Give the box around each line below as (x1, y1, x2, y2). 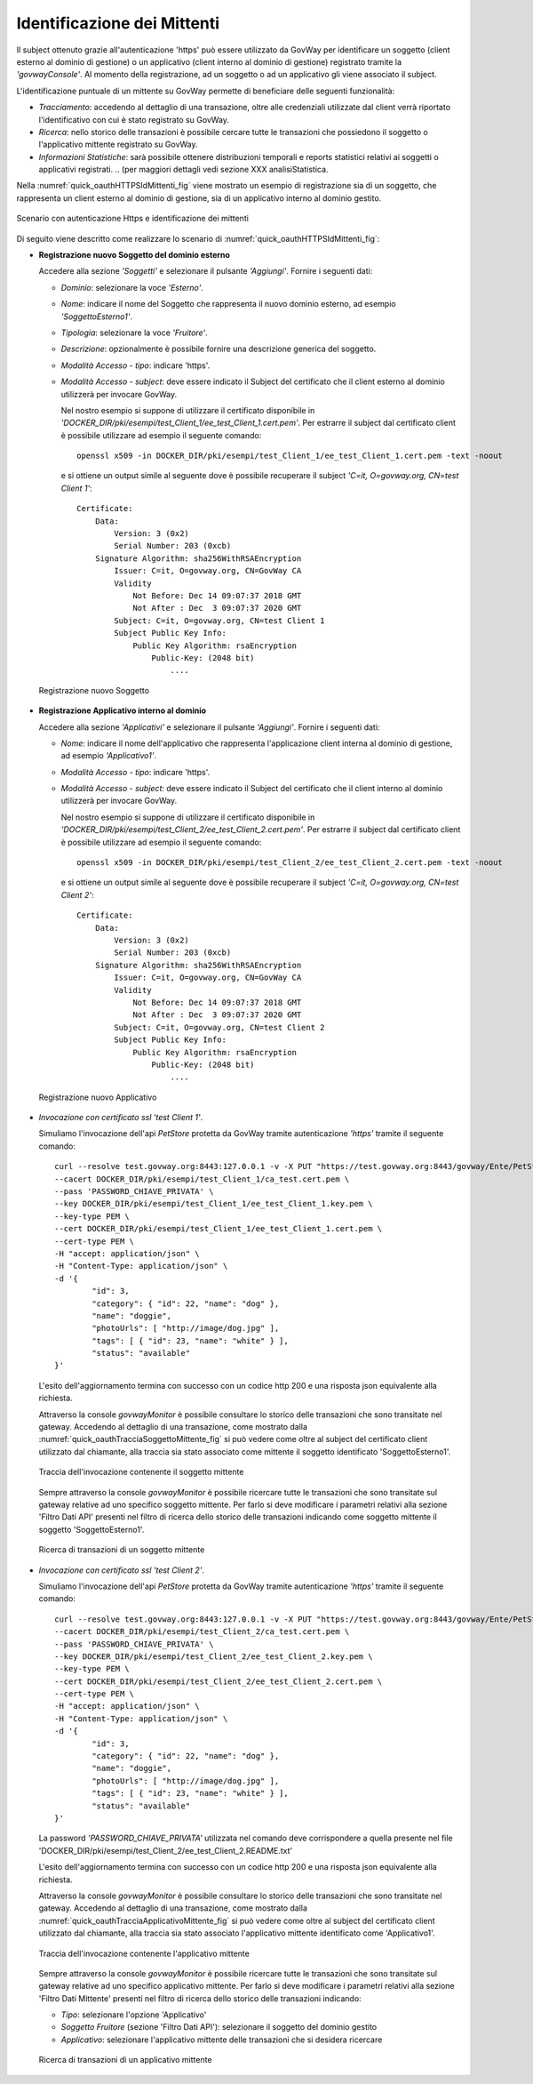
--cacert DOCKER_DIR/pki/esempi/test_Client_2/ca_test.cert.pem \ (54, 1627, 350, 1637)
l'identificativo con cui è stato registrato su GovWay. (38, 114, 230, 124)
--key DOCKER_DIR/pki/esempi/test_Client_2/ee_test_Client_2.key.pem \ (54, 1651, 373, 1662)
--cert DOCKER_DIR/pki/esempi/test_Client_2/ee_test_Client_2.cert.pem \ (54, 1676, 383, 1687)
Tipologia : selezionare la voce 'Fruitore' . (60, 327, 208, 338)
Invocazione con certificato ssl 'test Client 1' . (38, 1112, 203, 1123)
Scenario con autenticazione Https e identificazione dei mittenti (16, 213, 249, 224)
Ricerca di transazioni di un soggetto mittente (38, 1544, 205, 1555)
